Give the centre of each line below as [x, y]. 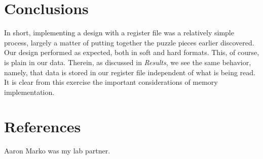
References [43, 126]
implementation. [29, 92]
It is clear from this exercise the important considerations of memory [111, 82]
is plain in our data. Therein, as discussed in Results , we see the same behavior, [128, 62]
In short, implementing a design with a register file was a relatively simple [119, 33]
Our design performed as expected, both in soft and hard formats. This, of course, [132, 52]
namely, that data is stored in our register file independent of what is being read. [130, 72]
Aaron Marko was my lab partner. [57, 151]
